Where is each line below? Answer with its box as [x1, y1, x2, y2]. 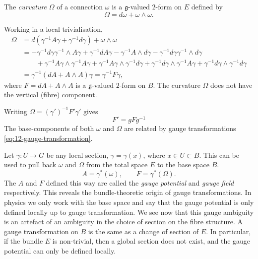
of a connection [57, 1, 103, 11]
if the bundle [4, 236, 43, 246]
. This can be [199, 149, 239, 160]
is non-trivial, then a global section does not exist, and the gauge [52, 236, 251, 246]
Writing [4, 106, 27, 116]
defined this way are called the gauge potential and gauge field [46, 177, 234, 188]
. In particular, [206, 226, 251, 236]
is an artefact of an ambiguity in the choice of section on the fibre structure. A [4, 216, 243, 227]
